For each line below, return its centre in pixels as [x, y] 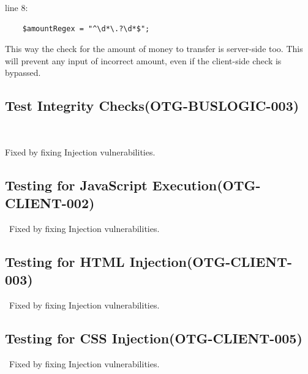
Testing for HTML [65, 261]
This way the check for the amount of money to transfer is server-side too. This [154, 49]
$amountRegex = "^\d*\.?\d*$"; [86, 28]
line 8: [17, 7]
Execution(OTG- [206, 185]
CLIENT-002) [50, 203]
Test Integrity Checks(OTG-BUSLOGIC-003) [152, 106]
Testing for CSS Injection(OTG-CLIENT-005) [154, 338]
